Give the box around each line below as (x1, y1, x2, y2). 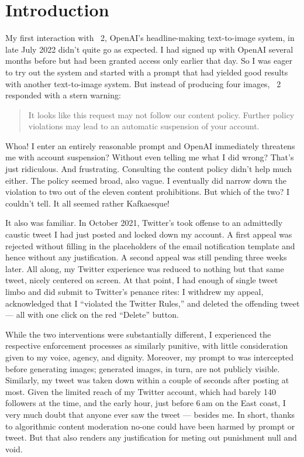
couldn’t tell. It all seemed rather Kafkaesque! (5, 197, 170, 209)
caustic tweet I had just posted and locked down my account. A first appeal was (5, 228, 292, 240)
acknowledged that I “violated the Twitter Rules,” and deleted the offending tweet (5, 297, 300, 309)
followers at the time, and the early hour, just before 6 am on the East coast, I (5, 397, 286, 409)
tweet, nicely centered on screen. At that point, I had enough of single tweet (5, 274, 278, 286)
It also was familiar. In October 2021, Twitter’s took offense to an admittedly (5, 217, 283, 229)
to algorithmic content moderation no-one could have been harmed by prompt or (5, 420, 295, 432)
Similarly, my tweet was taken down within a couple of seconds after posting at (5, 374, 289, 386)
